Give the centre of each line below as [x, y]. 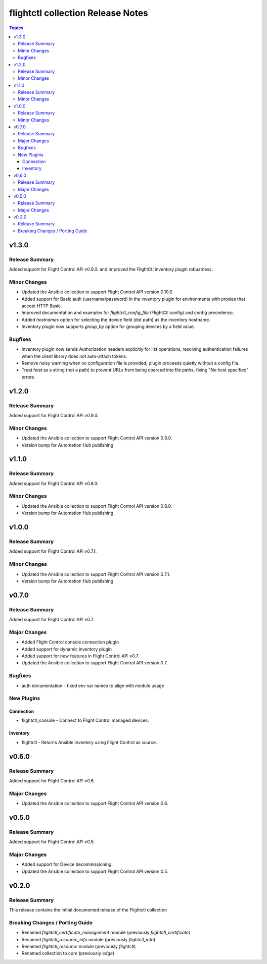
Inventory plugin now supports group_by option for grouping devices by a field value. [108, 326]
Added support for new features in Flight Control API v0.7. [80, 656]
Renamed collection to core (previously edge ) [68, 953]
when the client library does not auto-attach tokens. [74, 356]
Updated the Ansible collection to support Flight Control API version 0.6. [95, 803]
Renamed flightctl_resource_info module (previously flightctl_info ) [89, 939]
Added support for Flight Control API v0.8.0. [54, 483]
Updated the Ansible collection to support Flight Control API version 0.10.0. [98, 292]
